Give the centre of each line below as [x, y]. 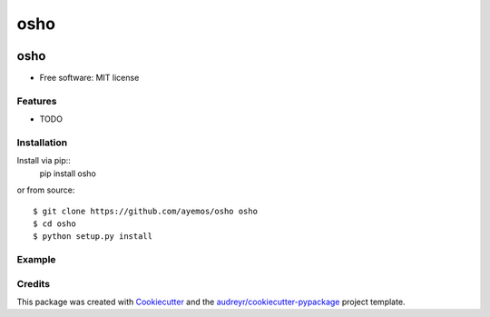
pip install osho [68, 173]
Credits [33, 283]
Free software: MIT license [89, 78]
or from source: [46, 190]
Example [36, 260]
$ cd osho [54, 223]
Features [37, 101]
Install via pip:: [44, 161]
